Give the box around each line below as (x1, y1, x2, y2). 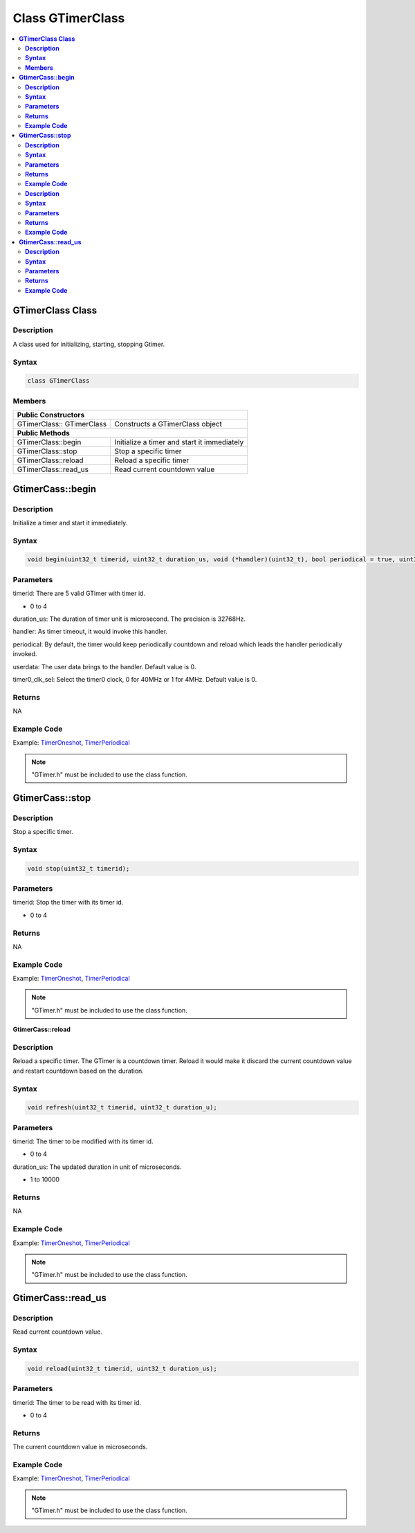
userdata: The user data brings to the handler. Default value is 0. (12, 662, 196, 671)
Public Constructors (17, 410, 85, 420)
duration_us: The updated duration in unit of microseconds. (12, 1163, 182, 1171)
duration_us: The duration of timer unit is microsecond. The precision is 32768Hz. (12, 615, 246, 623)
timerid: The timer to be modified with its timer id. (12, 1137, 154, 1145)
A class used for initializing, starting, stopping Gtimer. (12, 340, 165, 348)
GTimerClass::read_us (17, 464, 89, 474)
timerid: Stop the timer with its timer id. (12, 898, 124, 907)
